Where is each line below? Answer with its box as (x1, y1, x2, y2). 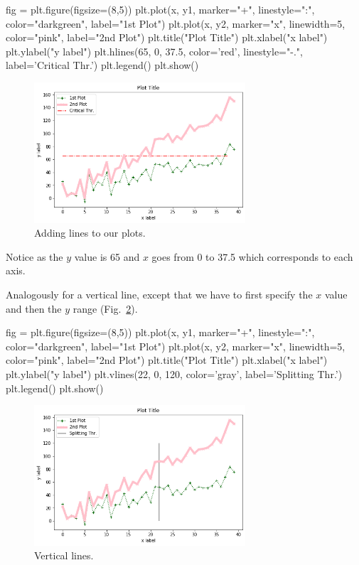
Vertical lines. (34, 548, 94, 563)
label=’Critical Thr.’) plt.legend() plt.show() (6, 58, 199, 72)
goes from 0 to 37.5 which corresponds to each (151, 249, 353, 264)
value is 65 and (74, 249, 140, 264)
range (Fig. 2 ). (73, 301, 138, 316)
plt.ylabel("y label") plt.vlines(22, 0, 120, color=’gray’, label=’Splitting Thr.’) (6, 366, 343, 381)
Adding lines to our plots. (34, 225, 146, 240)
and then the (6, 301, 62, 316)
